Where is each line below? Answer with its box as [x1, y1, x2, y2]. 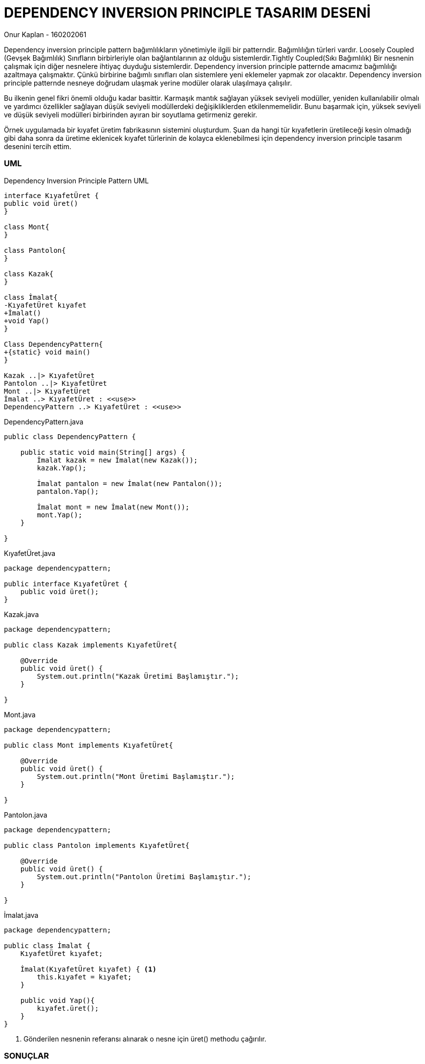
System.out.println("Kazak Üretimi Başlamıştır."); [37, 672, 239, 680]
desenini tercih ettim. [4, 142, 71, 151]
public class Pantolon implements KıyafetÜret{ [4, 841, 190, 849]
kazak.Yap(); [37, 464, 87, 472]
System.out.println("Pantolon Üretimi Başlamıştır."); [37, 872, 251, 881]
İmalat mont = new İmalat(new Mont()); [37, 503, 190, 511]
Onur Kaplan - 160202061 [4, 30, 87, 39]
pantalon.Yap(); [37, 487, 99, 495]
